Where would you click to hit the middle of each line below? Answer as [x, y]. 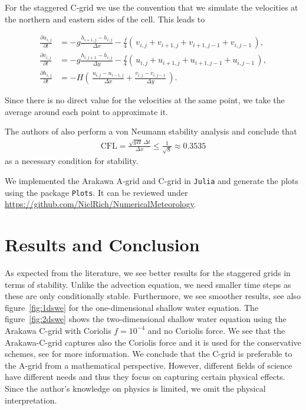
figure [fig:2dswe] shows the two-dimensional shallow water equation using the [146, 319]
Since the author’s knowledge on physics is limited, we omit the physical [135, 388]
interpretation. [31, 400]
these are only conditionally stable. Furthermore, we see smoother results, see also [153, 296]
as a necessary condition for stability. [72, 161]
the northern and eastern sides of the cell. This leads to [105, 19]
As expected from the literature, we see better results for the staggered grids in [148, 272]
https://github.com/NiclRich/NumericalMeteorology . [101, 204]
